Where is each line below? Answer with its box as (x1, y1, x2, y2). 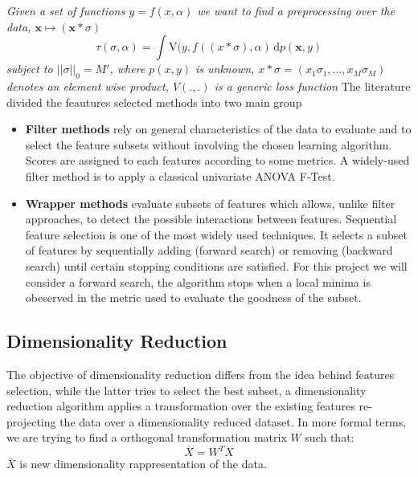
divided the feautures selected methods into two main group (6, 93, 302, 110)
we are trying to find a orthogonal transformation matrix (6, 429, 287, 446)
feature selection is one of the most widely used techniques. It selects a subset (25, 226, 408, 243)
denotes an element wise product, (6, 77, 169, 94)
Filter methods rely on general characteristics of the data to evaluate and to (25, 120, 412, 137)
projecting (6, 413, 56, 430)
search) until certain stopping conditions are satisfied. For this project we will (25, 257, 408, 274)
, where (109, 60, 145, 77)
